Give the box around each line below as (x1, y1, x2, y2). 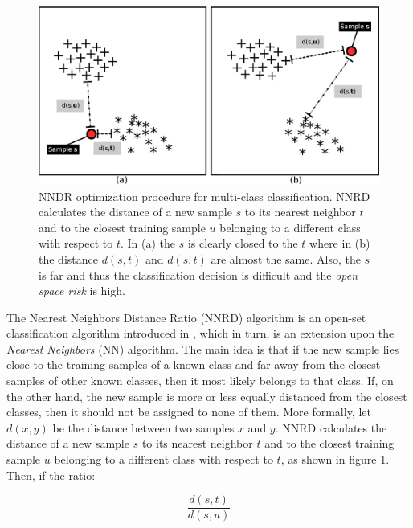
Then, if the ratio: (6, 466, 96, 483)
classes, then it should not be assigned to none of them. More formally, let (6, 403, 371, 420)
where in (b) (309, 235, 370, 252)
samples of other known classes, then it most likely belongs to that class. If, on (6, 372, 394, 389)
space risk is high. (39, 282, 125, 299)
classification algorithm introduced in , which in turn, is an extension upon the (6, 325, 395, 342)
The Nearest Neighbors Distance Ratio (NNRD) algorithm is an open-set (6, 309, 366, 325)
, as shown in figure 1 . (280, 451, 390, 468)
